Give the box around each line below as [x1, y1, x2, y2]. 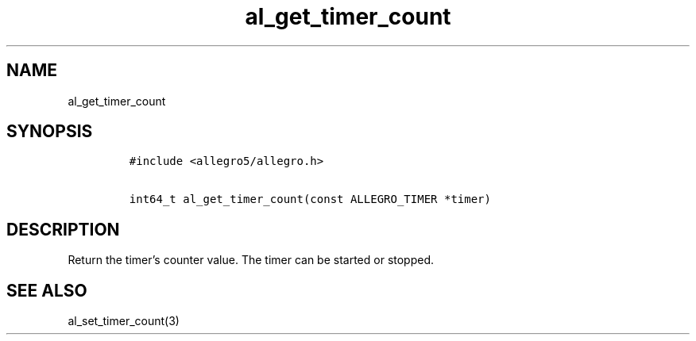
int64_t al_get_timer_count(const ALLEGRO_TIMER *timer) [129, 193, 491, 206]
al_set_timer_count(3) [68, 314, 180, 328]
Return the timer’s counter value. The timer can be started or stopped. [68, 253, 435, 267]
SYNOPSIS [6, 121, 93, 142]
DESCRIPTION [6, 219, 120, 239]
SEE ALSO [6, 280, 87, 301]
